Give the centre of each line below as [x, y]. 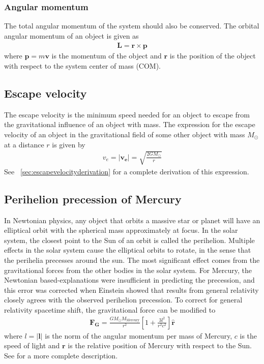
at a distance [24, 144]
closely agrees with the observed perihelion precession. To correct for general [123, 300]
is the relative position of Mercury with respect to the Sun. [160, 345]
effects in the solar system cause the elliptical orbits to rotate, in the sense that [128, 250]
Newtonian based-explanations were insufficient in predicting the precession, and [129, 280]
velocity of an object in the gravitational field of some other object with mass [125, 134]
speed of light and [32, 345]
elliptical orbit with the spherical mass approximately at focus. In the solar [121, 230]
